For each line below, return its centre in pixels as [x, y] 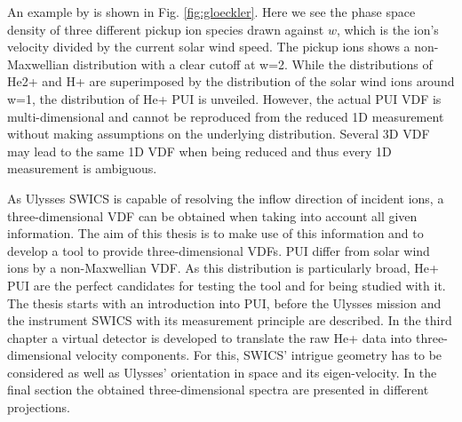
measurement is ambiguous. [82, 168]
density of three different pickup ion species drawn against [166, 29]
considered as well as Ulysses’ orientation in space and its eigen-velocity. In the [222, 372]
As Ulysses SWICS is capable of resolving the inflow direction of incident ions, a [226, 198]
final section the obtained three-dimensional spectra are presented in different [218, 390]
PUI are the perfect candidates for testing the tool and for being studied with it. [227, 285]
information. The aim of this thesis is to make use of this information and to [215, 233]
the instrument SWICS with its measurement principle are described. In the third [230, 320]
